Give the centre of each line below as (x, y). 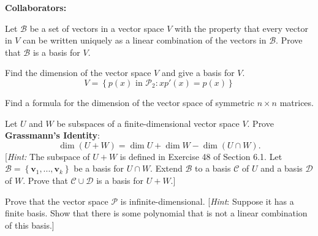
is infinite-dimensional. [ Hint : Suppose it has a (207, 201)
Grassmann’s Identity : (53, 135)
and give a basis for (198, 73)
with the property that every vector (241, 28)
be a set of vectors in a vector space (97, 28)
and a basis (282, 168)
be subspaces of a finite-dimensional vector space (148, 123)
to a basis (213, 168)
